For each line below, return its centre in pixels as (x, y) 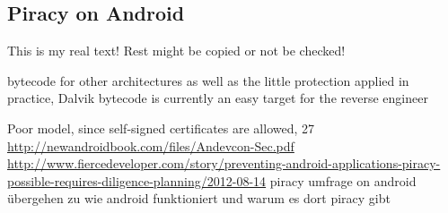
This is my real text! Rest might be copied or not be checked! (176, 51)
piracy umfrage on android (343, 180)
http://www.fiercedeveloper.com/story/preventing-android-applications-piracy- (224, 163)
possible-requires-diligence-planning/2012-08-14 (137, 180)
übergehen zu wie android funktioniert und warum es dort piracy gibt (199, 198)
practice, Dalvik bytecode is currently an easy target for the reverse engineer (218, 98)
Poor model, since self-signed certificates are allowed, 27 (161, 128)
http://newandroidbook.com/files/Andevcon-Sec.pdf (151, 145)
